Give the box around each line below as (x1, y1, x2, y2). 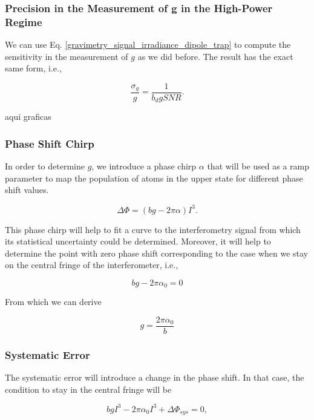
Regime (5, 14, 42, 29)
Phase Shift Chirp (5, 136, 94, 151)
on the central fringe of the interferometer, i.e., (5, 258, 178, 271)
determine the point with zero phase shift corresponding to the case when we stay (5, 246, 309, 259)
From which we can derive (5, 295, 102, 308)
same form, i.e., (5, 62, 62, 74)
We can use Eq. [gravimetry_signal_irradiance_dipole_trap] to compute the (5, 38, 291, 51)
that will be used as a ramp (207, 160, 310, 172)
